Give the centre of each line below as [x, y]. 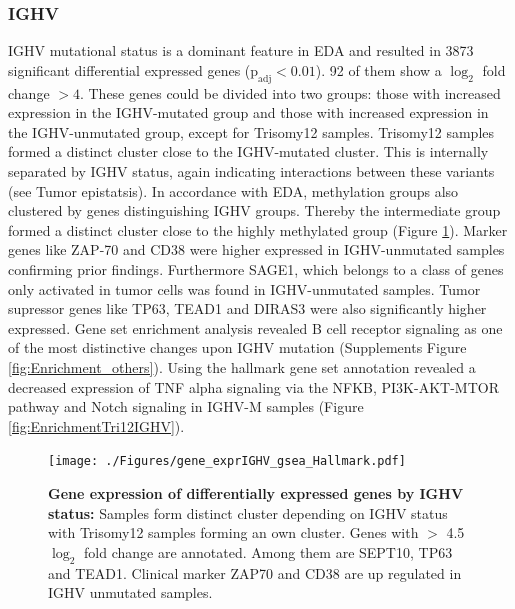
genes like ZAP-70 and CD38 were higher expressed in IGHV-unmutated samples [256, 249]
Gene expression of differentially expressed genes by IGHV [256, 492]
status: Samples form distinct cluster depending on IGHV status [248, 512]
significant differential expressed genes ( [129, 69]
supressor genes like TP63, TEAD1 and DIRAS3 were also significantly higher [247, 308]
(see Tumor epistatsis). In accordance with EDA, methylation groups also [233, 190]
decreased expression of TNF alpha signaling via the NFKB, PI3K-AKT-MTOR [253, 386]
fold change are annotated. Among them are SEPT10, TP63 [268, 551]
